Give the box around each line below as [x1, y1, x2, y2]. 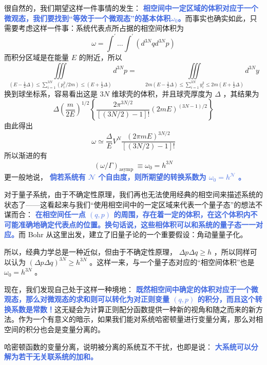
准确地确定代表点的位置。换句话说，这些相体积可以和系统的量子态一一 [18, 219, 256, 229]
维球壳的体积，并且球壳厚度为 [111, 88, 213, 99]
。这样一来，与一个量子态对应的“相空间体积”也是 [89, 256, 255, 267]
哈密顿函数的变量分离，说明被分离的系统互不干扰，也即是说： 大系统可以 [4, 341, 251, 352]
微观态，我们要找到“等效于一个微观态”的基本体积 [4, 12, 170, 23]
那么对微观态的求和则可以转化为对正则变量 [25, 294, 169, 304]
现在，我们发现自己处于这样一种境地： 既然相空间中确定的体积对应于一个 [4, 283, 251, 294]
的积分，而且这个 [197, 294, 255, 304]
